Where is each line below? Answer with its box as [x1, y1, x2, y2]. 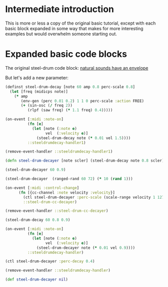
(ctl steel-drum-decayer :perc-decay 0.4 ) [5, 259, 95, 264]
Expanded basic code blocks [5, 49, 127, 60]
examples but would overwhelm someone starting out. [5, 31, 117, 37]
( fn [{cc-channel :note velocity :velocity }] [18, 190, 115, 195]
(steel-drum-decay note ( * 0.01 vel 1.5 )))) [36, 135, 131, 140]
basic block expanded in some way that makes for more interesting [5, 25, 143, 31]
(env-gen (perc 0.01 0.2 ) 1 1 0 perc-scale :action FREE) [20, 98, 144, 103]
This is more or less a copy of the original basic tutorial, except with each [5, 20, 156, 26]
